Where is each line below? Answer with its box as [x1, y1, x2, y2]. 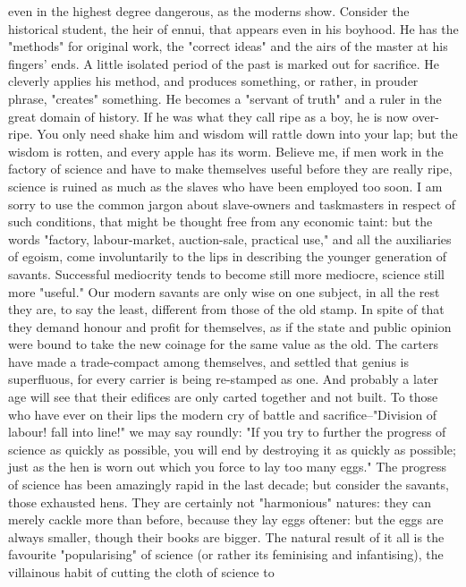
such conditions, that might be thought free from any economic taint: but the [8, 212, 433, 231]
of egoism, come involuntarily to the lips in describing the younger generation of [8, 247, 447, 266]
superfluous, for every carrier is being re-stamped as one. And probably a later [8, 370, 439, 388]
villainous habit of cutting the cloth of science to [8, 563, 275, 581]
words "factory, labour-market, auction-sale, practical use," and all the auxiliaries [8, 229, 452, 248]
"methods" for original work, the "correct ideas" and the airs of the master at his [8, 37, 448, 55]
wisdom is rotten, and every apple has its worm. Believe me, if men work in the [8, 141, 444, 160]
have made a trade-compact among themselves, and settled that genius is [8, 352, 409, 370]
